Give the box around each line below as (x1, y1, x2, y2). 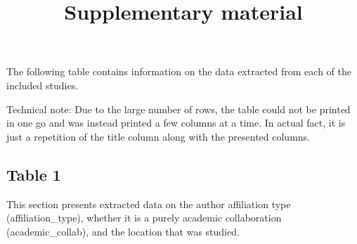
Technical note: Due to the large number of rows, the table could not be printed (6, 101, 351, 116)
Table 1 (6, 163, 61, 185)
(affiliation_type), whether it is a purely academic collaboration (6, 210, 282, 225)
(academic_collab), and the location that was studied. (6, 224, 240, 238)
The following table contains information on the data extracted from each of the (6, 64, 351, 79)
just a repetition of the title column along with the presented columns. (6, 129, 310, 143)
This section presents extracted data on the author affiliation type (6, 196, 291, 211)
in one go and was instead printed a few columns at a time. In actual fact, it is (6, 115, 346, 130)
